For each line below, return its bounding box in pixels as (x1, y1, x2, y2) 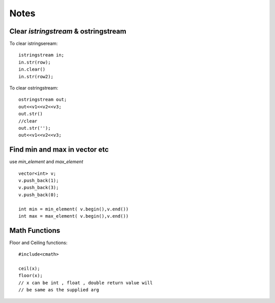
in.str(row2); (18, 74, 53, 79)
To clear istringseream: (9, 41, 58, 47)
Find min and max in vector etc (9, 145, 109, 154)
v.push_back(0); (18, 192, 59, 198)
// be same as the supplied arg (18, 287, 99, 293)
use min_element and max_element (9, 159, 84, 165)
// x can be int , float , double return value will (18, 280, 153, 286)
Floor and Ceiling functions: (9, 239, 68, 246)
